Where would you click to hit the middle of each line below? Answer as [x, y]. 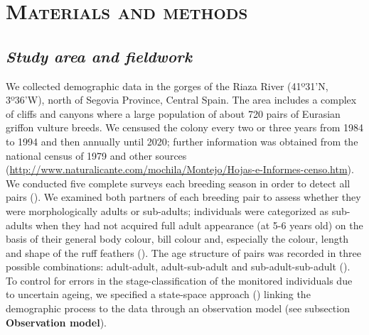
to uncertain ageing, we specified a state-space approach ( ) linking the [158, 294]
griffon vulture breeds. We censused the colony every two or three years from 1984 [185, 127]
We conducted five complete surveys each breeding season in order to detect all [178, 183]
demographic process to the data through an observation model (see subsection [178, 308]
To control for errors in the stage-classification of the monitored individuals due [179, 280]
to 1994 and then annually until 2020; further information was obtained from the [182, 141]
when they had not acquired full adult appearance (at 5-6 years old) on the [199, 225]
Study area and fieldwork [99, 56]
